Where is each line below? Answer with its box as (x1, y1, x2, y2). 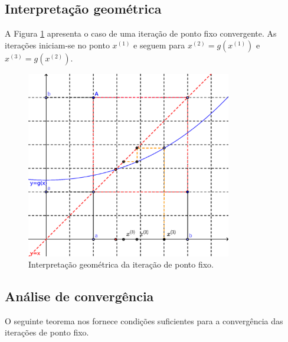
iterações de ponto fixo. (5, 326, 89, 338)
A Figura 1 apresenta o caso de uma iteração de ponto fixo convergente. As (5, 27, 277, 40)
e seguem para (133, 38, 185, 51)
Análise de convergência (5, 287, 154, 305)
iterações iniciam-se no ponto (5, 38, 110, 51)
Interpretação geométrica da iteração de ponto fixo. (28, 258, 214, 271)
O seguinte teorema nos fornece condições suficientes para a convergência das (5, 314, 283, 327)
